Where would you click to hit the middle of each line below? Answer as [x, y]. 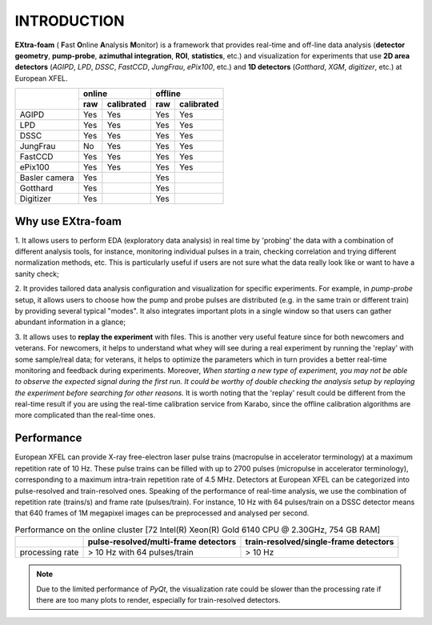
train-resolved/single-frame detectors [320, 542]
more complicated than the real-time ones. [85, 415]
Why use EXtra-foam [68, 221]
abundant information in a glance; [70, 322]
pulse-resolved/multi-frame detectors [162, 542]
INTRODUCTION [70, 21]
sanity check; [37, 274]
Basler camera [47, 178]
